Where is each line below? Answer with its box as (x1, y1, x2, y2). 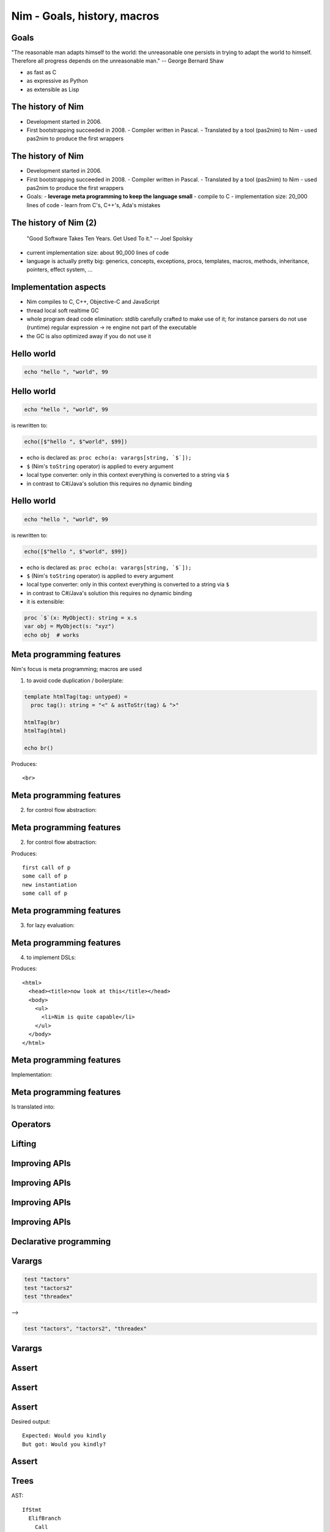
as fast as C (26, 68, 57, 76)
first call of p (22, 864, 71, 871)
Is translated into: (11, 1103, 55, 1110)
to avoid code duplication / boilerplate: (26, 677, 124, 684)
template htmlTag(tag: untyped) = (24, 693, 128, 700)
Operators (11, 1119, 51, 1130)
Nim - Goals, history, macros (11, 9, 159, 23)
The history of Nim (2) (11, 218, 97, 228)
